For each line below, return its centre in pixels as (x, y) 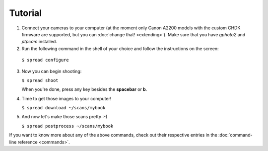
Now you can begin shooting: (52, 71)
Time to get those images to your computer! (67, 98)
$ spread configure (45, 60)
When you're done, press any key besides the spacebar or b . (84, 89)
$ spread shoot (40, 80)
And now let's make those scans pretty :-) (65, 117)
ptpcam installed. (39, 42)
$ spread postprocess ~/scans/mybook (67, 126)
